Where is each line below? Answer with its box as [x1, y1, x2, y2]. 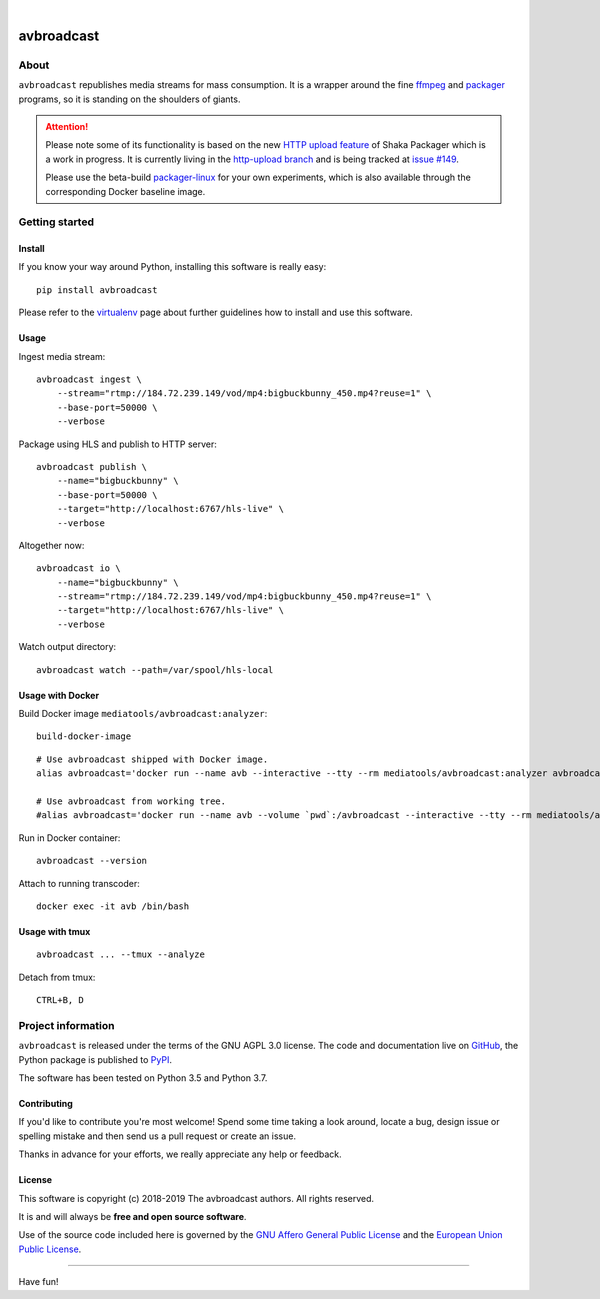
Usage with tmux [18, 925, 91, 937]
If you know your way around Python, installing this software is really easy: [18, 261, 327, 273]
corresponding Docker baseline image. [45, 185, 206, 197]
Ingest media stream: [18, 350, 106, 362]
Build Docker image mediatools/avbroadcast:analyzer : [18, 708, 268, 720]
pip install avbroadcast [36, 284, 158, 295]
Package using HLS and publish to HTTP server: [18, 438, 217, 450]
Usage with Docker [18, 689, 100, 701]
